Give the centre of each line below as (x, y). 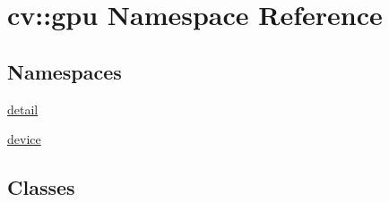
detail (23, 109)
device (24, 139)
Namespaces (65, 71)
